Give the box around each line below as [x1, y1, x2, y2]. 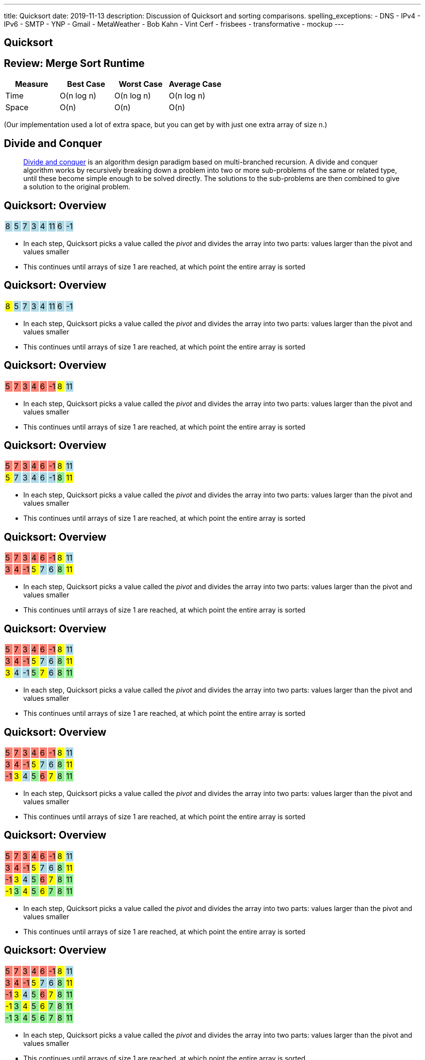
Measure [15, 79, 49, 89]
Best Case [67, 79, 105, 89]
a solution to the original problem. [23, 182, 131, 191]
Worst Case [118, 79, 163, 89]
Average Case [168, 79, 222, 89]
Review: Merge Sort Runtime [4, 57, 145, 69]
